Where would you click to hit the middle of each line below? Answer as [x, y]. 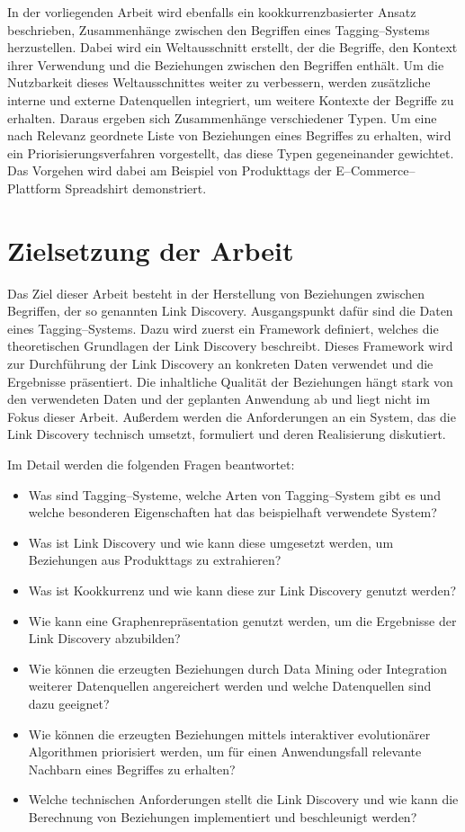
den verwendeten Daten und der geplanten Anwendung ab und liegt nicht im [219, 399]
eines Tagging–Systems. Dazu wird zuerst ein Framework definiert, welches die [223, 328]
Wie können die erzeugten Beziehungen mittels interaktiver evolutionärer [229, 734]
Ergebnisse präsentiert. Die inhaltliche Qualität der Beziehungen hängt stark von [230, 381]
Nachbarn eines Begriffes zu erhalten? [132, 769]
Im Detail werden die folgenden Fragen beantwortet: [151, 464]
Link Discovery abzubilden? [104, 638]
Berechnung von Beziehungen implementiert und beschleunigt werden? [223, 816]
